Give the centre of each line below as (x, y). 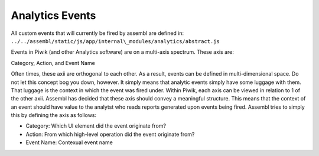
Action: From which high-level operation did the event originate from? (110, 134)
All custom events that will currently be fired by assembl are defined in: (97, 33)
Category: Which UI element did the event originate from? (96, 126)
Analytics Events (53, 15)
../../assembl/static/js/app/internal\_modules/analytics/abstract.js (115, 41)
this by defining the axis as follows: (54, 115)
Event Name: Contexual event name (69, 142)
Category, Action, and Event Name (53, 63)
